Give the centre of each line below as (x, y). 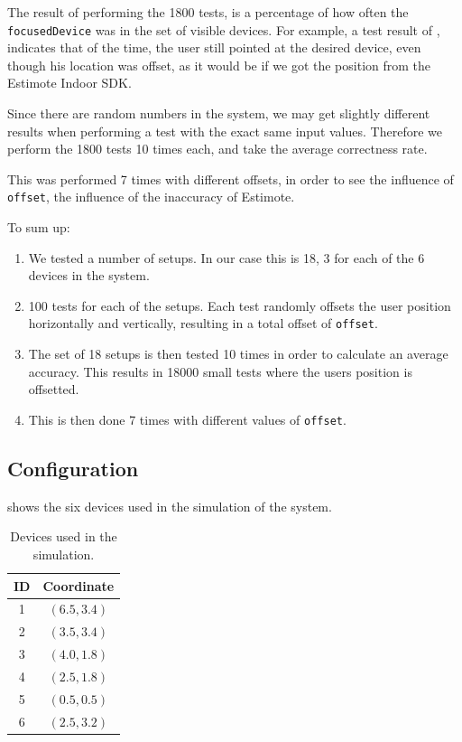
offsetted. (54, 389)
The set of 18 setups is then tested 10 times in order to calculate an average (238, 354)
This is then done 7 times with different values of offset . (187, 419)
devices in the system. (89, 275)
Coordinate (79, 585)
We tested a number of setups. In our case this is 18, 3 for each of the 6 (226, 257)
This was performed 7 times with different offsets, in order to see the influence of (231, 178)
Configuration (73, 468)
